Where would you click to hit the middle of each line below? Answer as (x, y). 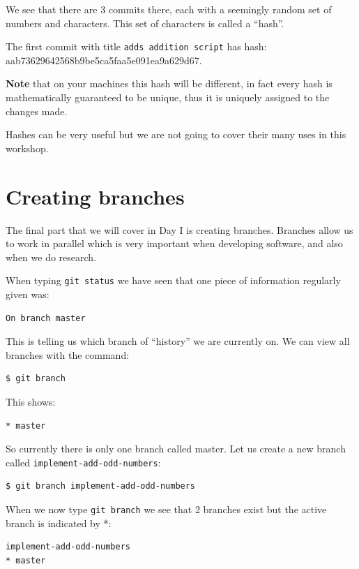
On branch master (46, 318)
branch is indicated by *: (59, 523)
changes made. (37, 111)
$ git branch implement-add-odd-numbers (101, 486)
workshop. (27, 148)
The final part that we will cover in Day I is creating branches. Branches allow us (179, 229)
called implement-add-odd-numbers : (83, 462)
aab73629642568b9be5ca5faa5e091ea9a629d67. (104, 60)
